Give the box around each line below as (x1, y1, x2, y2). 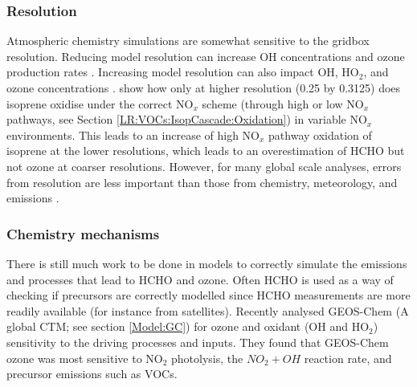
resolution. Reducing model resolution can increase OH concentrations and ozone (6, 47, 405, 64)
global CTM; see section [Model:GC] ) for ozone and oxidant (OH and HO (6, 318, 370, 335)
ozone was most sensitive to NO (6, 349, 163, 366)
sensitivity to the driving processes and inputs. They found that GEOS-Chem (6, 333, 389, 350)
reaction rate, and (304, 349, 392, 366)
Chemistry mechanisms (6, 223, 160, 243)
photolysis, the (171, 349, 243, 366)
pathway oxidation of (268, 126, 372, 143)
